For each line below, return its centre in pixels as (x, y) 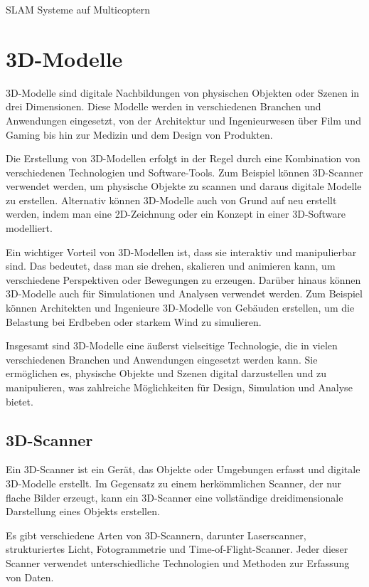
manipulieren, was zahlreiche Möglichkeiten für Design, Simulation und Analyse (179, 387)
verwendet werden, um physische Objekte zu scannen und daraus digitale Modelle (184, 186)
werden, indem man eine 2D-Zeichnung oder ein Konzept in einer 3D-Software (176, 214)
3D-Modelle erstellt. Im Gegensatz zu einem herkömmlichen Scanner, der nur (173, 483)
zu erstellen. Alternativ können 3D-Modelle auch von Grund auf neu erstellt (171, 200)
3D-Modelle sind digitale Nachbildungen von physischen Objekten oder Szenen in (183, 92)
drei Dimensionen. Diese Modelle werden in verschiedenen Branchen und (164, 106)
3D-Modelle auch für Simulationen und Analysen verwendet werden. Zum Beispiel (184, 293)
